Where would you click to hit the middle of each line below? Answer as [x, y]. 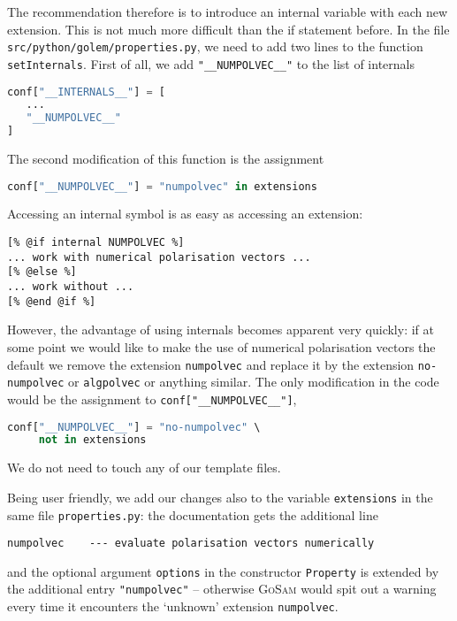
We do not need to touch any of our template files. [144, 468]
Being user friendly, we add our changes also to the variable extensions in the [220, 497]
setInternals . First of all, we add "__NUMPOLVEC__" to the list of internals [211, 63]
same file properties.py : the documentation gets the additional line [193, 514]
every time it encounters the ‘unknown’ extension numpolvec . [173, 606]
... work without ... [71, 287]
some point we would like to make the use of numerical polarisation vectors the [221, 346]
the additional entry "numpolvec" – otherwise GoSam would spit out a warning [222, 589]
